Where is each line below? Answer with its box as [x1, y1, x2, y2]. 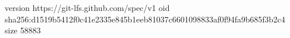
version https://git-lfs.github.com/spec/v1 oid [5, 2, 170, 13]
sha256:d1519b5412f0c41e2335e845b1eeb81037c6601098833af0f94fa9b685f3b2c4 [5, 13, 285, 25]
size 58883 [5, 24, 41, 36]
